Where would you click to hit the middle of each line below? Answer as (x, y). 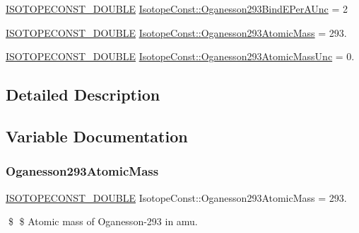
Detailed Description (83, 95)
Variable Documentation (97, 136)
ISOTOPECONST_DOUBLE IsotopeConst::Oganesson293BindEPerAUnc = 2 (177, 8)
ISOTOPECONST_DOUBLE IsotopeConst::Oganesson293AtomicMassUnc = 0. (180, 56)
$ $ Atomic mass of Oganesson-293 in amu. (103, 221)
